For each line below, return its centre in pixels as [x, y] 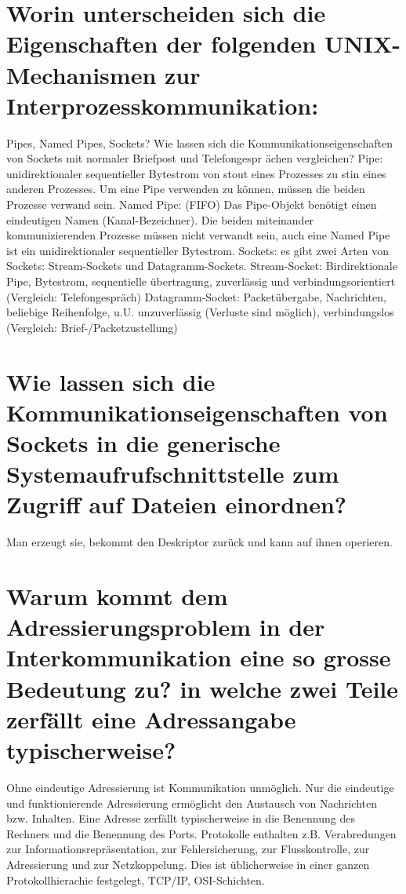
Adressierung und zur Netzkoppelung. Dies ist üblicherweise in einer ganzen [188, 864]
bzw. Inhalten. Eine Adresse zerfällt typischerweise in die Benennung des [181, 818]
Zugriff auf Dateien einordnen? [177, 504]
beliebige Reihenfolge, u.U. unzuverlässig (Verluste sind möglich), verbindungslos [200, 312]
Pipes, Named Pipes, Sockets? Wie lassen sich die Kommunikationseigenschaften [199, 142]
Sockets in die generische [143, 442]
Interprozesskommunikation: [163, 105]
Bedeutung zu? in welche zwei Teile [203, 688]
